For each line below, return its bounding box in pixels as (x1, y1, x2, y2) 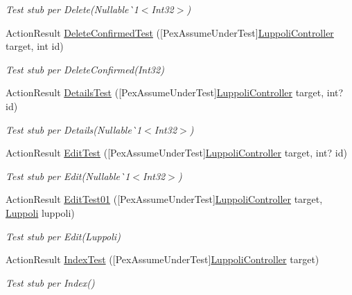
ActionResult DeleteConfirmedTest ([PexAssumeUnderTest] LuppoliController (6, 25, 334, 39)
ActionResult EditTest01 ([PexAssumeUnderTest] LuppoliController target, (6, 192, 323, 206)
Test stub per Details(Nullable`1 (6, 122, 142, 136)
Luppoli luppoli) (6, 205, 75, 220)
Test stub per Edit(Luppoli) (6, 229, 121, 243)
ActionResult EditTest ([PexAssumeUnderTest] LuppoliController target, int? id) (6, 145, 347, 160)
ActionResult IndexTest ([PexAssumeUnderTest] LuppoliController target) (6, 252, 319, 267)
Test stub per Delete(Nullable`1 (6, 2, 139, 16)
